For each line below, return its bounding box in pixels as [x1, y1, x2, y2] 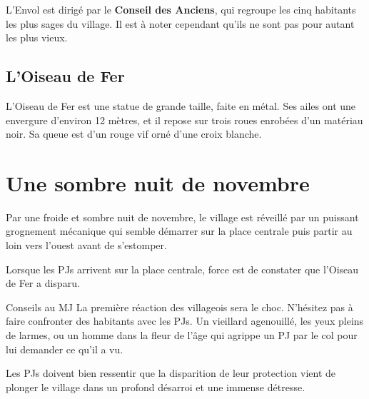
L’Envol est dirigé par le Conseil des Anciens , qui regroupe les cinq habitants [6, 2, 356, 16]
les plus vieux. [6, 30, 68, 45]
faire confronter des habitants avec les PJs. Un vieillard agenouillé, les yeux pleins [6, 313, 364, 328]
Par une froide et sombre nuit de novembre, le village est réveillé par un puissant [6, 209, 359, 224]
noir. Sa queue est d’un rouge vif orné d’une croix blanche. [6, 126, 262, 141]
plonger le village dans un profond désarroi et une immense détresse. [6, 379, 305, 394]
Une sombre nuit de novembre [6, 168, 310, 197]
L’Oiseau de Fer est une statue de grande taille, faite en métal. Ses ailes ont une [6, 98, 356, 113]
